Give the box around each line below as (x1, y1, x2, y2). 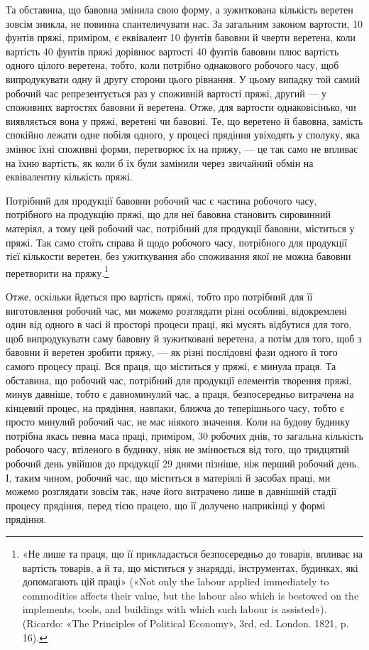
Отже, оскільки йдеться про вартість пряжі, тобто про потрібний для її (6, 288, 313, 303)
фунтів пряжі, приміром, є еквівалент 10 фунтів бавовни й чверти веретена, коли (6, 30, 356, 45)
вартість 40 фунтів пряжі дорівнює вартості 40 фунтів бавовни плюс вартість (6, 43, 339, 58)
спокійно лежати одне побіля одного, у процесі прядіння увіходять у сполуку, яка (6, 127, 360, 142)
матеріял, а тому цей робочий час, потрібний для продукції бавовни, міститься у (6, 220, 355, 235)
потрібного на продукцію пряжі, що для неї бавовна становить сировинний (6, 207, 331, 222)
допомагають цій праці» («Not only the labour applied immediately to (22, 574, 329, 589)
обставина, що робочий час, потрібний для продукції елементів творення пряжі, (6, 372, 352, 387)
